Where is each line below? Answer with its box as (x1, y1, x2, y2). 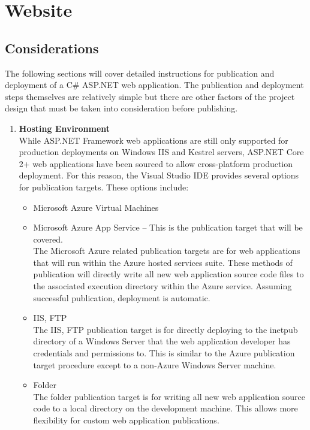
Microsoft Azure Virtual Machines (33, 201, 159, 213)
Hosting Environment (19, 122, 110, 134)
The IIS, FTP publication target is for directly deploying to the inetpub (33, 323, 298, 335)
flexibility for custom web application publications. (33, 414, 219, 426)
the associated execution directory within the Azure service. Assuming (33, 280, 292, 292)
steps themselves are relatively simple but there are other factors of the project (5, 90, 295, 102)
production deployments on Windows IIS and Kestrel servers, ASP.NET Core (19, 146, 304, 158)
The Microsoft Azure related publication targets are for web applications (33, 244, 300, 257)
